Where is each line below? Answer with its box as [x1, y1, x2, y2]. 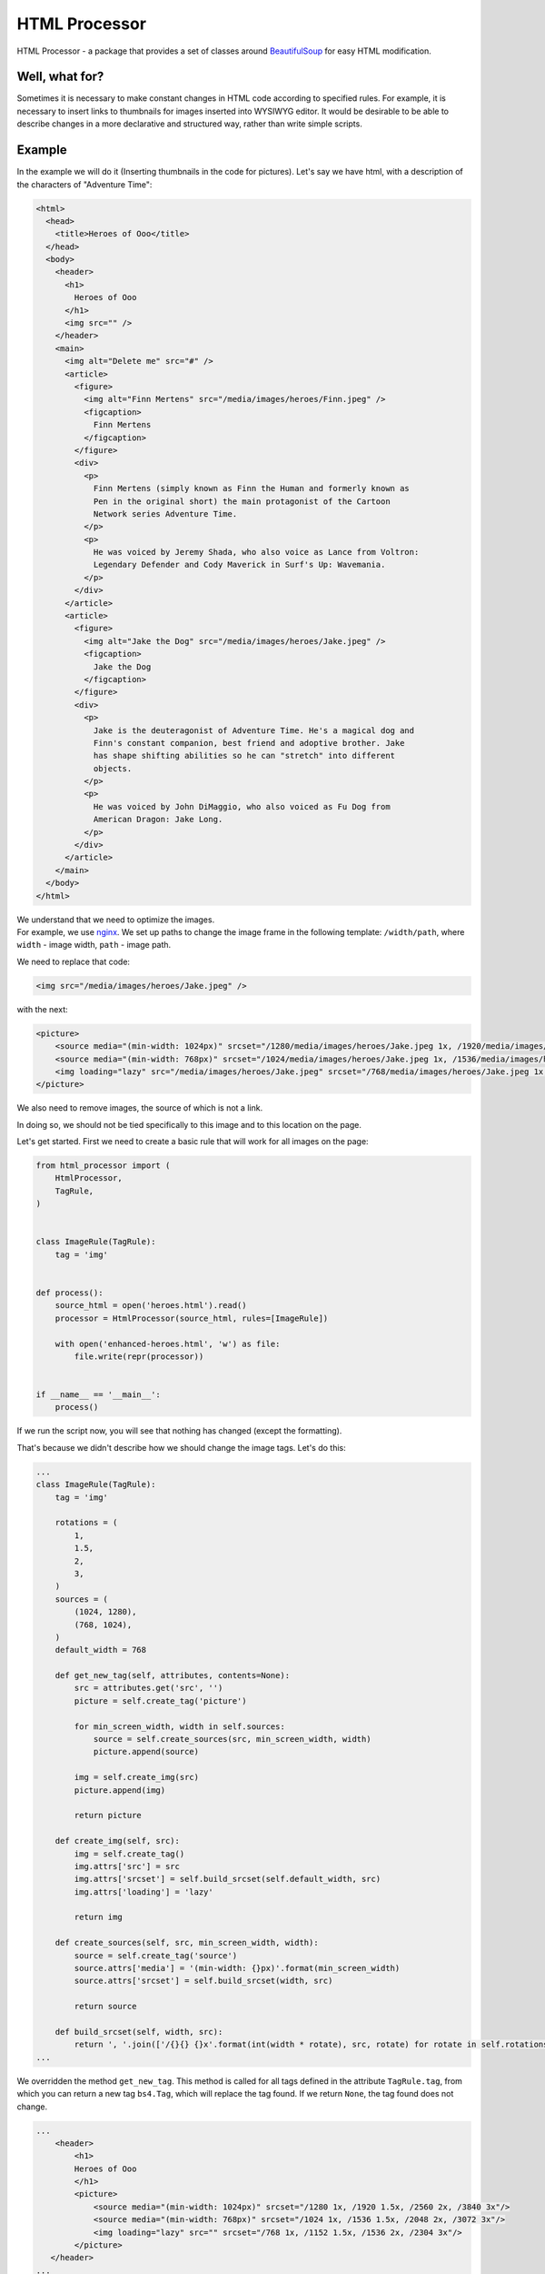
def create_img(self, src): [54, 1836, 181, 1846]
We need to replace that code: [16, 956, 131, 967]
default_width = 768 [54, 1645, 147, 1655]
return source [74, 2001, 137, 2012]
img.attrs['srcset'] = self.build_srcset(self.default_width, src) [74, 1874, 381, 1885]
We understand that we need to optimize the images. [16, 914, 215, 925]
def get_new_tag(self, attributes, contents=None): [54, 1670, 291, 1681]
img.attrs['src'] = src [74, 1861, 181, 1871]
